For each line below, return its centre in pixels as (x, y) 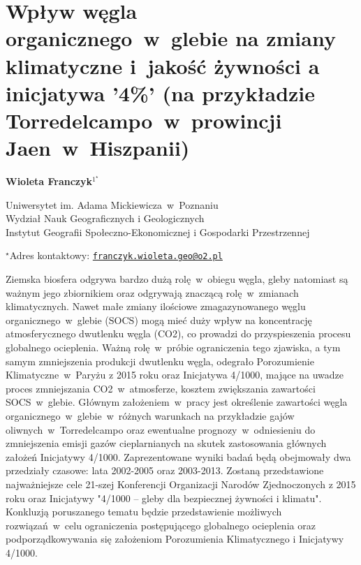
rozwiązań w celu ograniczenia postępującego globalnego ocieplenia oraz (161, 525)
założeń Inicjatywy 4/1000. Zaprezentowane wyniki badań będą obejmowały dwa (178, 456)
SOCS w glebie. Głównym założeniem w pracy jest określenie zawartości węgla (177, 402)
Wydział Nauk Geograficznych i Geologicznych (105, 218)
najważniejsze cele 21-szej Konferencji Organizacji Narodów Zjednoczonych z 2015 (181, 484)
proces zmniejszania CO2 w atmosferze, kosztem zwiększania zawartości (161, 388)
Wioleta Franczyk (49, 181)
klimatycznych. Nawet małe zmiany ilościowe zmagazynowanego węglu (156, 306)
